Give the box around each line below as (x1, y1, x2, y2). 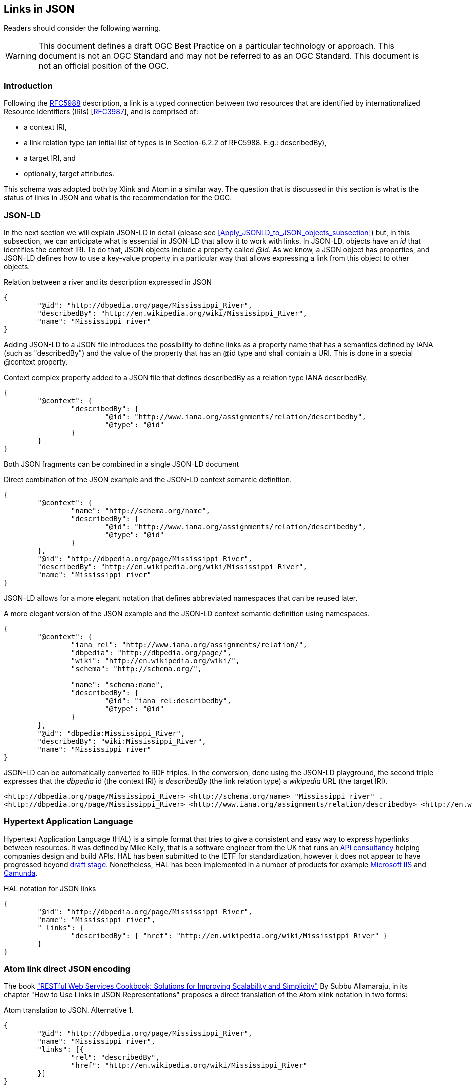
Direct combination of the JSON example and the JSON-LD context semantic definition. (4, 475, 292, 484)
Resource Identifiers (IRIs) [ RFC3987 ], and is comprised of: (4, 107, 198, 116)
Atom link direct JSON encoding (4, 964, 131, 974)
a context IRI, (24, 123, 67, 132)
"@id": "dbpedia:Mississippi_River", (37, 729, 185, 737)
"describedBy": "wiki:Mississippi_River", (37, 737, 206, 745)
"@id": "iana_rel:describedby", (105, 696, 232, 705)
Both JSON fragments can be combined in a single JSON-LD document (4, 459, 239, 468)
